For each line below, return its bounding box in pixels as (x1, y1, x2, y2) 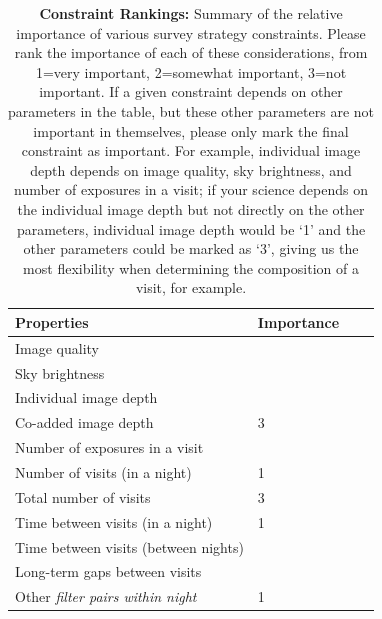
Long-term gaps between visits (15, 561, 202, 582)
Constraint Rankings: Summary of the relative (39, 3, 343, 23)
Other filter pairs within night (15, 586, 197, 607)
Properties (15, 311, 89, 332)
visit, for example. (135, 277, 247, 298)
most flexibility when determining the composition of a (23, 257, 359, 278)
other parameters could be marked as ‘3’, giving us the (23, 238, 359, 259)
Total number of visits (15, 486, 151, 507)
